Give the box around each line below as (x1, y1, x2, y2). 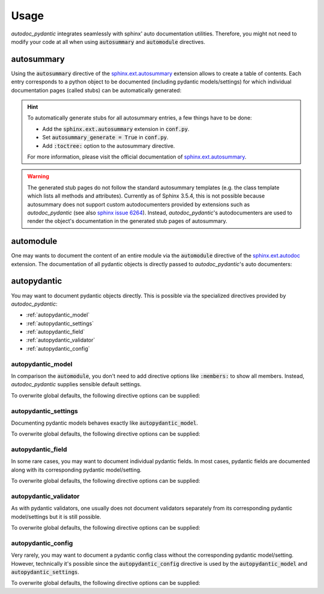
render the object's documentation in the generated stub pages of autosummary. (27, 217, 227, 225)
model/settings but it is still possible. (11, 513, 101, 520)
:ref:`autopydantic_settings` (26, 320, 94, 327)
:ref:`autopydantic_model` (26, 311, 90, 318)
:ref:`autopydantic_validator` (26, 336, 95, 344)
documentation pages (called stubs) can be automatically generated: (11, 86, 182, 94)
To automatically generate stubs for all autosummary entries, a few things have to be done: (27, 114, 252, 121)
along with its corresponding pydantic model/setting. (11, 466, 142, 473)
